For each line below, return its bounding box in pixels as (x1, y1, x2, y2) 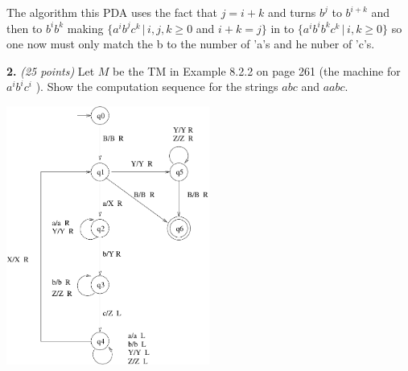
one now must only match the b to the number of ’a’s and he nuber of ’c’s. (6, 35, 375, 52)
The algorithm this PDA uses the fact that (6, 4, 217, 20)
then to (6, 19, 43, 36)
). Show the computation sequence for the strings (35, 78, 278, 95)
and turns (268, 4, 316, 20)
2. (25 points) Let (6, 62, 95, 79)
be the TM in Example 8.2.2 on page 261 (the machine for (113, 62, 401, 79)
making (67, 19, 104, 36)
